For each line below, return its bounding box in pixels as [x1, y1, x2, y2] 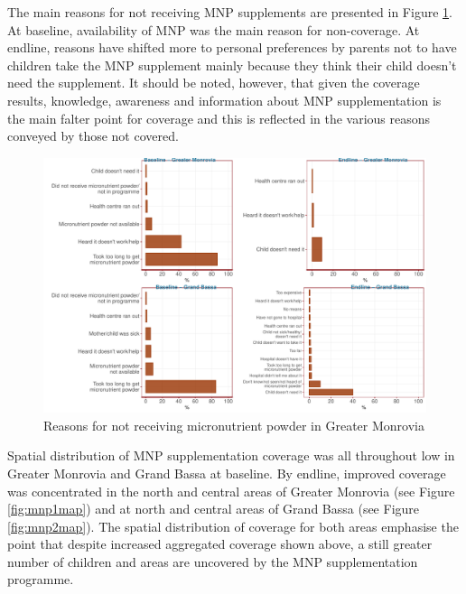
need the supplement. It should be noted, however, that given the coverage [7, 73, 420, 92]
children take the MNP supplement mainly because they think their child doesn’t [7, 55, 457, 74]
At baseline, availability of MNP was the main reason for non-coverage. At [7, 20, 420, 39]
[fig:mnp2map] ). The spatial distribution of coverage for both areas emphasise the [7, 516, 459, 535]
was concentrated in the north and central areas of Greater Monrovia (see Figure [7, 481, 455, 500]
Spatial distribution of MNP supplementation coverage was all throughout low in [7, 446, 455, 465]
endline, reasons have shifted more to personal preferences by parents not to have [7, 38, 457, 57]
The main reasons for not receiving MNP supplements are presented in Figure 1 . [7, 3, 452, 21]
